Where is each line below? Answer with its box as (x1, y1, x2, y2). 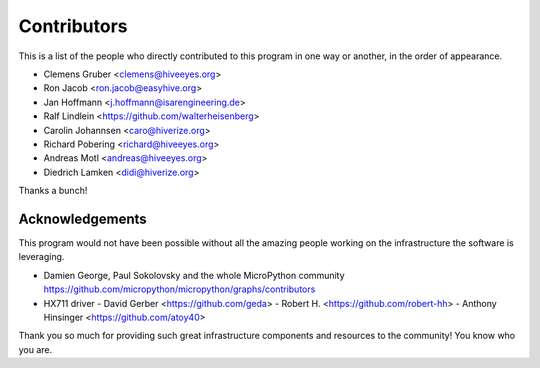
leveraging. (18, 251, 65, 263)
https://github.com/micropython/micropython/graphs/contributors (43, 283, 316, 295)
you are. (18, 343, 53, 355)
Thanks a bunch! (18, 185, 88, 197)
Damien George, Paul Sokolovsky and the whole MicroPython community (43, 269, 345, 281)
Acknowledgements (18, 210, 147, 227)
